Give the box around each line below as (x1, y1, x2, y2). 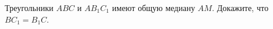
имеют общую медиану (112, 2, 195, 13)
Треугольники (5, 2, 54, 13)
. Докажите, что (212, 2, 269, 13)
